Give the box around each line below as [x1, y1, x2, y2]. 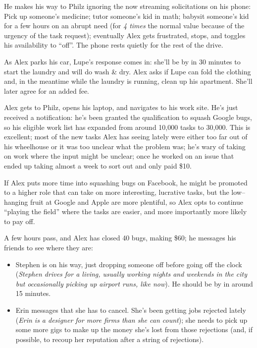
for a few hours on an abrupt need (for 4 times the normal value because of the [4, 20, 245, 31]
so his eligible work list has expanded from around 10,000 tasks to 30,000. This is [4, 121, 251, 132]
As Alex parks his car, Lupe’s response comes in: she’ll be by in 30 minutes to [4, 56, 241, 66]
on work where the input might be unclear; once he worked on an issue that [4, 151, 234, 161]
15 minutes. [15, 288, 51, 298]
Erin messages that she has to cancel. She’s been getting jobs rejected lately [15, 305, 246, 315]
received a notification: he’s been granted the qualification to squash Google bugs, [4, 112, 253, 122]
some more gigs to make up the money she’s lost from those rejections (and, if [15, 324, 253, 335]
